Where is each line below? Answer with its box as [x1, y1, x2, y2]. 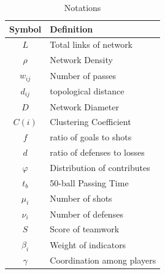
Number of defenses [50, 207, 123, 220]
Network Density [50, 53, 113, 66]
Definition [50, 22, 93, 35]
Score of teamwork [50, 223, 120, 235]
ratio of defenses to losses [50, 146, 145, 159]
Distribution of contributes [50, 161, 150, 173]
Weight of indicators [50, 238, 126, 251]
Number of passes [50, 69, 116, 82]
